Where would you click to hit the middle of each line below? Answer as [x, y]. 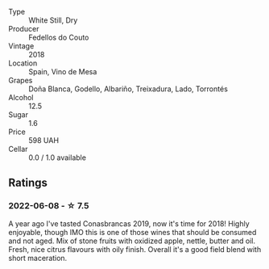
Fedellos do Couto [59, 37]
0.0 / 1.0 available [58, 158]
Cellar [18, 149]
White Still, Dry [53, 20]
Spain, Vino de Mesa [63, 71]
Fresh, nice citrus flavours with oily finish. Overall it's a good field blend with [135, 249]
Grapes [21, 80]
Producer [24, 29]
